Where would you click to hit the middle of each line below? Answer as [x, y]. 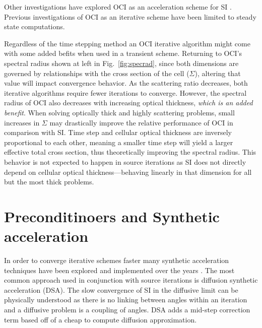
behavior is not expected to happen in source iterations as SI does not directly [125, 161]
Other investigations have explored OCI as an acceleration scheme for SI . [118, 7]
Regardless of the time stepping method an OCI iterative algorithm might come [127, 43]
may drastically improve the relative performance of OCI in [141, 122]
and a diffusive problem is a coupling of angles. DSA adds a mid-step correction [127, 309]
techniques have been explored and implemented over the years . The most [119, 270]
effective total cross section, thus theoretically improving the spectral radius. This [130, 152]
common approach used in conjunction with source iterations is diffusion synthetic [131, 280]
